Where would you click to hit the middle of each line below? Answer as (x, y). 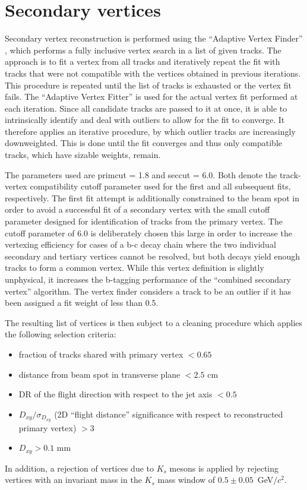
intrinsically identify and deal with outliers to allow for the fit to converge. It (145, 120)
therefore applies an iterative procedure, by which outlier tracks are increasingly (150, 131)
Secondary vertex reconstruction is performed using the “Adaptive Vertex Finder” (154, 38)
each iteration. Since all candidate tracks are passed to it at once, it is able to (146, 108)
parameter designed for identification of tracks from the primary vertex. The (144, 221)
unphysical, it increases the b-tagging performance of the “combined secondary (148, 279)
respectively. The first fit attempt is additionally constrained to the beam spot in (152, 197)
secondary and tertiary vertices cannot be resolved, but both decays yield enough (153, 256)
